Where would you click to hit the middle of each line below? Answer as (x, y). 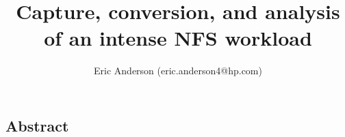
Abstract (37, 125)
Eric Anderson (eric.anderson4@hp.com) (178, 71)
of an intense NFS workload (178, 38)
